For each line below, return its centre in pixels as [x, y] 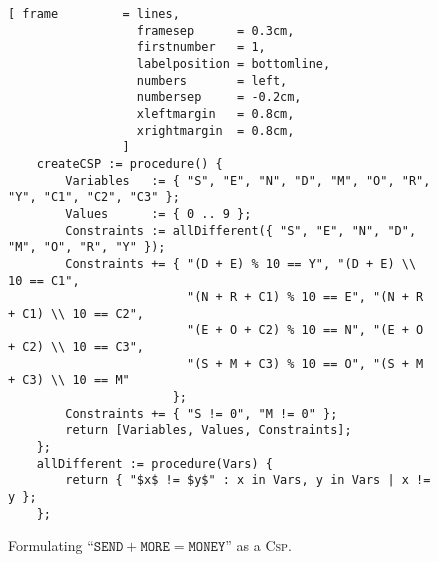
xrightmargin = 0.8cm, [215, 130]
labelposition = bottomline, [233, 63]
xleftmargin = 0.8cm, [215, 113]
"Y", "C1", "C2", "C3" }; [94, 197]
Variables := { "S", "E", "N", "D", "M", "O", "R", [248, 180]
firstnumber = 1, [201, 47]
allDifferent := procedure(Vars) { [154, 463]
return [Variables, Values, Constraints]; [208, 430]
